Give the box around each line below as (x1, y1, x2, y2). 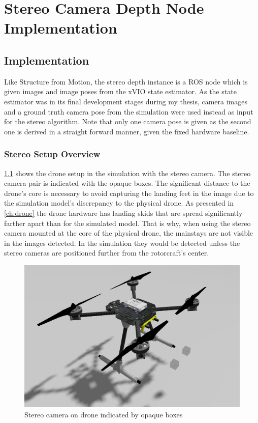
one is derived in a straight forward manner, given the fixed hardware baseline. (4, 126, 249, 136)
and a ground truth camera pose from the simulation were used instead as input (4, 106, 253, 117)
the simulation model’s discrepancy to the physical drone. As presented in (4, 198, 234, 208)
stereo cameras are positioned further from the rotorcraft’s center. (4, 247, 209, 258)
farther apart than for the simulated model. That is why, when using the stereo (4, 217, 251, 228)
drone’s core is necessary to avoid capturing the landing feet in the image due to (4, 187, 254, 198)
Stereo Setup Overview (4, 148, 101, 160)
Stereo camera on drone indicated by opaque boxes (24, 409, 183, 419)
